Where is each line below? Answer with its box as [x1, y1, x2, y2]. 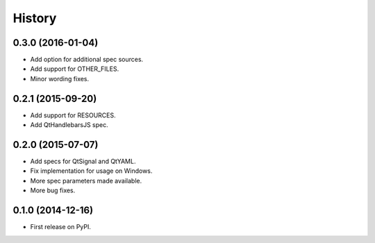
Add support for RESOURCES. [30, 111, 116, 119]
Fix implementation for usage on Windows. [30, 167, 153, 175]
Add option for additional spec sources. [30, 56, 144, 64]
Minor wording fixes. [30, 74, 90, 83]
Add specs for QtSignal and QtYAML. [30, 157, 136, 166]
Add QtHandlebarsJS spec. [30, 121, 108, 129]
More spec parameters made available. [30, 176, 142, 185]
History [12, 10, 57, 26]
